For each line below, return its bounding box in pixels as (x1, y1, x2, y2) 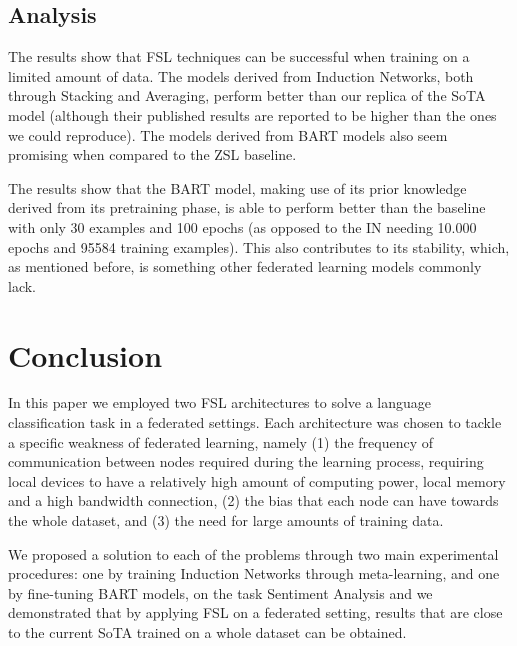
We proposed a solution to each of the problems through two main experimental (8, 543, 499, 564)
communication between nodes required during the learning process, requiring (8, 451, 484, 472)
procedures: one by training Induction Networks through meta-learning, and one (8, 563, 500, 584)
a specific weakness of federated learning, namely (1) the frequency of (8, 431, 433, 452)
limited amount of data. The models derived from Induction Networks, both (8, 65, 474, 86)
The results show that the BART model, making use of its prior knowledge (8, 177, 467, 198)
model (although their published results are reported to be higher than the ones (8, 104, 497, 125)
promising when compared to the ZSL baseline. (8, 144, 297, 165)
